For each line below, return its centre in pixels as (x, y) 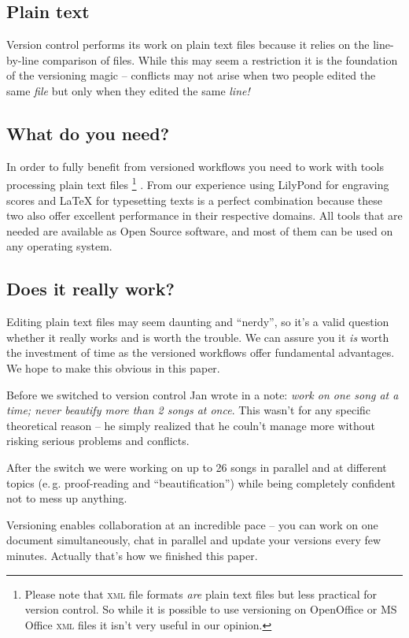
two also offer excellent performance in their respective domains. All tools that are (204, 215)
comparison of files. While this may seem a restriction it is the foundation (220, 59)
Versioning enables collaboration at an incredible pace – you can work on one (192, 524)
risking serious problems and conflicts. (98, 441)
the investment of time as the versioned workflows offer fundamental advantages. (201, 352)
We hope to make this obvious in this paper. (113, 367)
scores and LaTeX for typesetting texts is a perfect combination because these (194, 200)
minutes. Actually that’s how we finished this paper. (132, 555)
